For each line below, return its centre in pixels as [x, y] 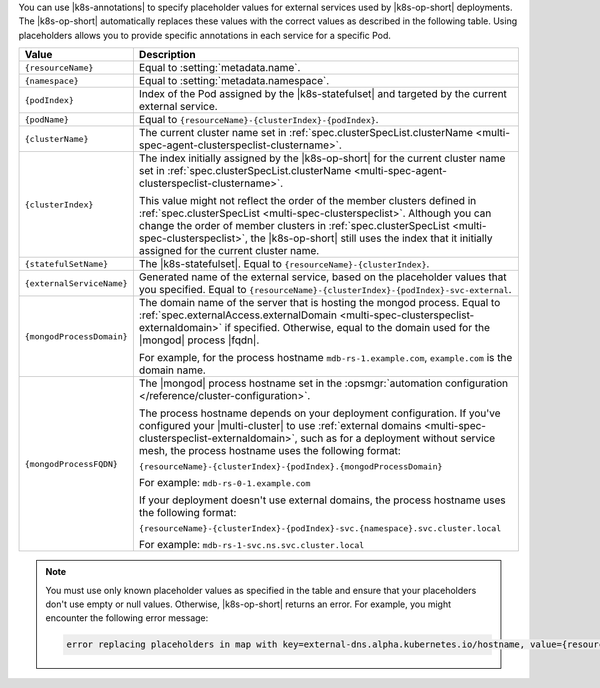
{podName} [47, 119]
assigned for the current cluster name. [229, 251]
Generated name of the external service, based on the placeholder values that [322, 277]
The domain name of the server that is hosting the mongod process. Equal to [319, 303]
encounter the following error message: [127, 618]
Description [167, 55]
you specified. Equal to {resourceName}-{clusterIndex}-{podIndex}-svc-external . [325, 290]
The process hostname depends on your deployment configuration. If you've [319, 413]
